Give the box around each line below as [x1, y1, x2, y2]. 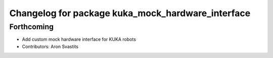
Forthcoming [9, 22, 54, 31]
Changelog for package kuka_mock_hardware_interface [9, 8, 251, 19]
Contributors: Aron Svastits [22, 43, 78, 49]
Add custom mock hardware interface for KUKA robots [22, 36, 136, 42]
